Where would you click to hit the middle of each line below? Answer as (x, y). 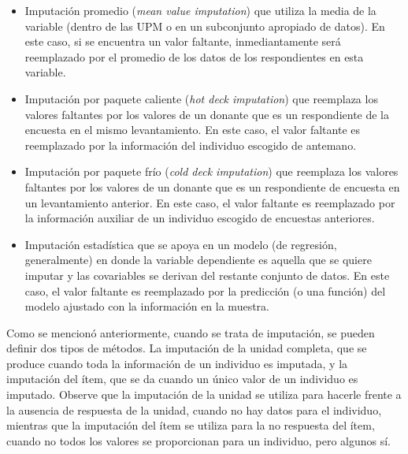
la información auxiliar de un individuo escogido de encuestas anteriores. (200, 218)
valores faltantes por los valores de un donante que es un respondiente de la (207, 114)
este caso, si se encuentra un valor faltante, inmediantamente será (183, 41)
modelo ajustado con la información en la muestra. (147, 306)
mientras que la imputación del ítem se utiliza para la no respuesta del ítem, (191, 425)
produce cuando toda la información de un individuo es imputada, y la (177, 363)
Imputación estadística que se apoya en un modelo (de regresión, (181, 244)
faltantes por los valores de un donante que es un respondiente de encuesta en (212, 186)
